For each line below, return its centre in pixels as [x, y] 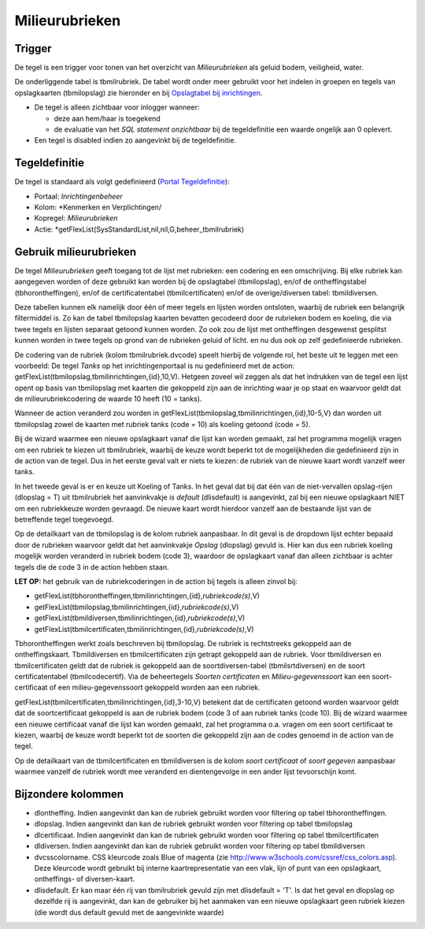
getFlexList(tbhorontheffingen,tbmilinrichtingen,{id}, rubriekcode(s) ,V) [147, 596]
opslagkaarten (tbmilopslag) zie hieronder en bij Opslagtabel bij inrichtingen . [139, 93]
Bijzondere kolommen [69, 794]
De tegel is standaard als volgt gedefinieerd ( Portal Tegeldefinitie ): [122, 182]
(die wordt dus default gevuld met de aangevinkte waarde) [129, 912]
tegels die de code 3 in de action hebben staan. [92, 567]
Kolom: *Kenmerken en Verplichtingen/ [98, 207]
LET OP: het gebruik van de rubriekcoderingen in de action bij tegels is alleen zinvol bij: [156, 581]
